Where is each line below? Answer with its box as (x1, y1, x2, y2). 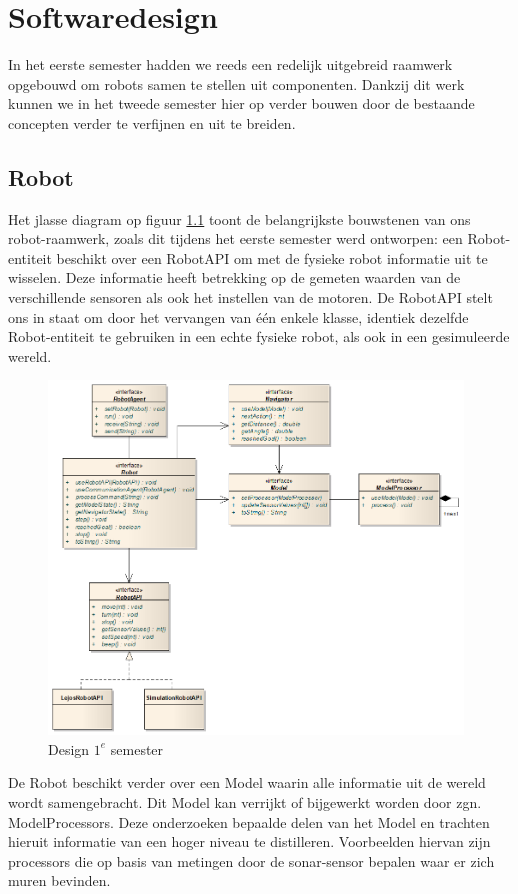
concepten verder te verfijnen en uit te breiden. (8, 112, 296, 133)
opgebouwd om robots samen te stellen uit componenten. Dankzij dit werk (8, 73, 465, 94)
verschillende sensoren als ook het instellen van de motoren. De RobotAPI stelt (8, 287, 493, 308)
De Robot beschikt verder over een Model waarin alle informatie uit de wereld (8, 772, 486, 793)
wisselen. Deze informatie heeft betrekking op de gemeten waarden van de (8, 267, 461, 288)
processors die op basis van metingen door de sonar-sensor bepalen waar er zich (8, 850, 495, 871)
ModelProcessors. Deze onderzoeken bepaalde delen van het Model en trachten (8, 811, 490, 832)
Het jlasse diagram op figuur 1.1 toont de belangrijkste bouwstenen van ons (8, 208, 471, 229)
